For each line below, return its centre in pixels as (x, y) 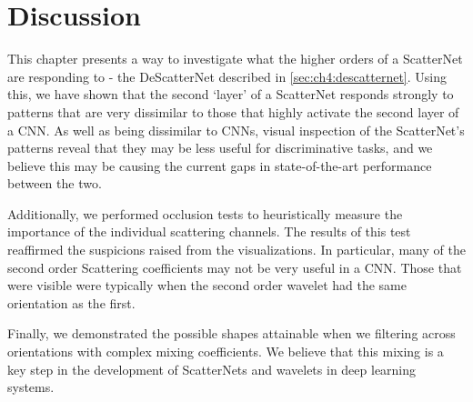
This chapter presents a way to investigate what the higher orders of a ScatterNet (235, 59)
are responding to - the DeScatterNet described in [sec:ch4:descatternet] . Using (227, 76)
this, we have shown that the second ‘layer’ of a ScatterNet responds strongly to (231, 94)
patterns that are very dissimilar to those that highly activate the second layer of (233, 111)
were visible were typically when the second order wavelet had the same (207, 285)
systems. (31, 387)
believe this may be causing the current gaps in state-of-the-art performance (220, 165)
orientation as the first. (71, 302)
